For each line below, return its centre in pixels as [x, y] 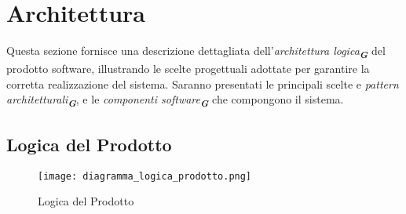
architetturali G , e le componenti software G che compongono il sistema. [175, 101]
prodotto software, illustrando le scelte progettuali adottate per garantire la [188, 69]
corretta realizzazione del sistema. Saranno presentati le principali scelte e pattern [203, 83]
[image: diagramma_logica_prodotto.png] [145, 176]
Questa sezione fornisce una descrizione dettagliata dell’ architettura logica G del [196, 52]
